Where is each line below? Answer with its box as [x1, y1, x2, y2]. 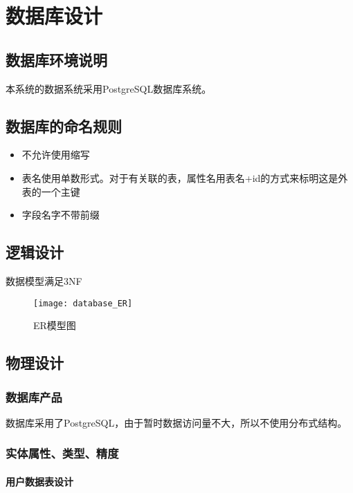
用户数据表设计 [6, 474, 73, 488]
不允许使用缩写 [21, 147, 90, 162]
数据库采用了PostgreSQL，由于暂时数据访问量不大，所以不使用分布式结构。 [6, 415, 347, 429]
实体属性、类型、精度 [6, 445, 119, 462]
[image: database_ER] [33, 298, 133, 308]
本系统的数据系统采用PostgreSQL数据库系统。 [6, 81, 212, 95]
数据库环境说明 [6, 48, 107, 70]
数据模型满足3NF [6, 273, 82, 288]
